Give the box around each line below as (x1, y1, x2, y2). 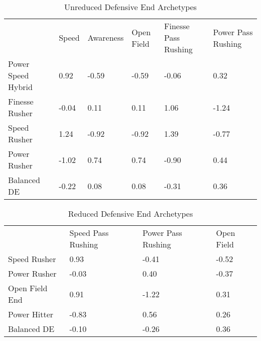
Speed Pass (69, 227, 109, 238)
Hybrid (8, 81, 33, 93)
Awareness (87, 32, 124, 43)
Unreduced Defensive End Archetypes (64, 1, 197, 13)
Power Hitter (8, 308, 54, 320)
